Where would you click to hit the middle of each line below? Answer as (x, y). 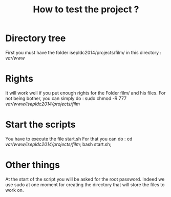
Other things (33, 165)
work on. (15, 190)
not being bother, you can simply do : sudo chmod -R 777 (66, 98)
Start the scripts (40, 125)
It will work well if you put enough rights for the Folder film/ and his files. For (85, 93)
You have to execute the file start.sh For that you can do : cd (69, 139)
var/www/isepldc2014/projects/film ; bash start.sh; (58, 144)
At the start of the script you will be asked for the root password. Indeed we (85, 179)
